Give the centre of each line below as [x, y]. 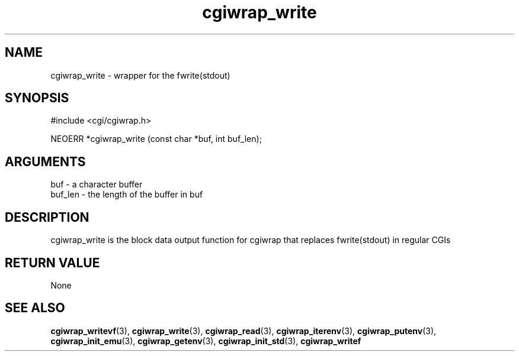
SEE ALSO [35, 308]
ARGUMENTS [45, 161]
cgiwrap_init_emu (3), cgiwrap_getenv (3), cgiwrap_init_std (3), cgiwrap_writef [206, 341]
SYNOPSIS [37, 98]
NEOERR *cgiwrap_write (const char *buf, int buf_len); [156, 139]
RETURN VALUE [52, 263]
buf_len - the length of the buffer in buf [127, 195]
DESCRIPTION [47, 217]
